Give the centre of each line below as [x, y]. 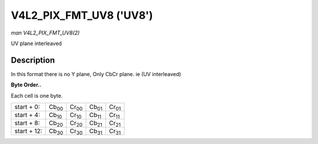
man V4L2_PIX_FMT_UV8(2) [45, 33]
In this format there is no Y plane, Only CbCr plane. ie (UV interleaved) [96, 74]
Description [33, 60]
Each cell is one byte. [37, 95]
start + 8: [27, 123]
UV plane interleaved [36, 43]
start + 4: [27, 115]
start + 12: [28, 131]
